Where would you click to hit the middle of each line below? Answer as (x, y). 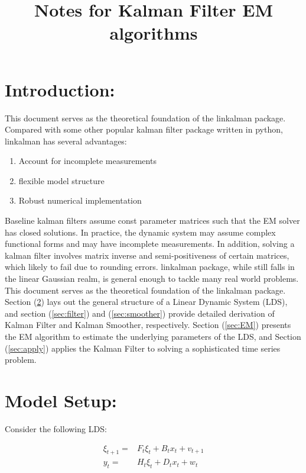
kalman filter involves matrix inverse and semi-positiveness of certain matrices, (147, 255)
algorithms (154, 33)
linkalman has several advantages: (66, 141)
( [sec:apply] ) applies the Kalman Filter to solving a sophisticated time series (143, 348)
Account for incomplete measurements (87, 161)
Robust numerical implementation (80, 200)
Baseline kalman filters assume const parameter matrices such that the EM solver (152, 221)
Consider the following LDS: (56, 428)
